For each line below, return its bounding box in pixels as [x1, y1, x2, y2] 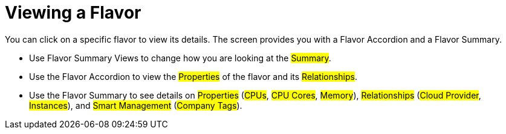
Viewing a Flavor [5, 2, 141, 23]
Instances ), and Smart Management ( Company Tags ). [29, 100, 242, 111]
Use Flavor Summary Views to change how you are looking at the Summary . [29, 52, 331, 63]
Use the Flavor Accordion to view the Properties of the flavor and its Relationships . [29, 71, 358, 82]
